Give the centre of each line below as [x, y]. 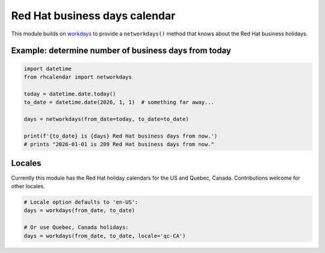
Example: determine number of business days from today [121, 51]
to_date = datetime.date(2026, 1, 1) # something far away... [119, 102]
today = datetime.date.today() [70, 94]
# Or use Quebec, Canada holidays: [76, 227]
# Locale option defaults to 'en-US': [81, 202]
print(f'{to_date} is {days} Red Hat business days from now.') [121, 136]
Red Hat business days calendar [93, 16]
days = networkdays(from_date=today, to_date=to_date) [106, 119]
